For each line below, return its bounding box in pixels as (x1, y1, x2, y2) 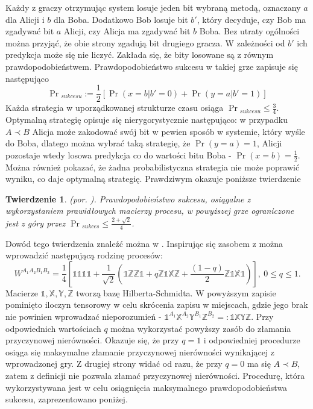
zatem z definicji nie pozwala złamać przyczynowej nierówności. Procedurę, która (5, 369, 305, 381)
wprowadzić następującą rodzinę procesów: (5, 249, 163, 261)
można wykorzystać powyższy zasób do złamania (110, 322, 291, 334)
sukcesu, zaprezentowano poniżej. (5, 393, 128, 405)
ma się (247, 357, 271, 370)
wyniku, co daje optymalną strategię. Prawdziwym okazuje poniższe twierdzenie (5, 172, 301, 185)
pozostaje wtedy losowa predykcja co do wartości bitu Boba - (5, 148, 232, 161)
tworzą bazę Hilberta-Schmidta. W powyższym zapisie (76, 286, 276, 299)
